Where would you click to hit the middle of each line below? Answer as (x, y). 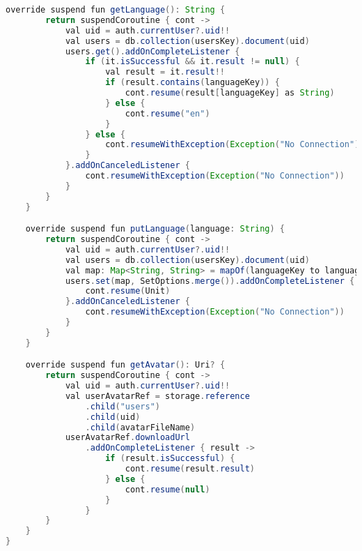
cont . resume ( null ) (167, 489)
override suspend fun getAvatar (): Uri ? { (125, 365)
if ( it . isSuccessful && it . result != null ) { (192, 62)
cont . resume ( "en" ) (167, 113)
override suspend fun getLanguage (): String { (116, 10)
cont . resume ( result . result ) (190, 469)
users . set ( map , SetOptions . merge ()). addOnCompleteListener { (210, 281)
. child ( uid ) (113, 417)
